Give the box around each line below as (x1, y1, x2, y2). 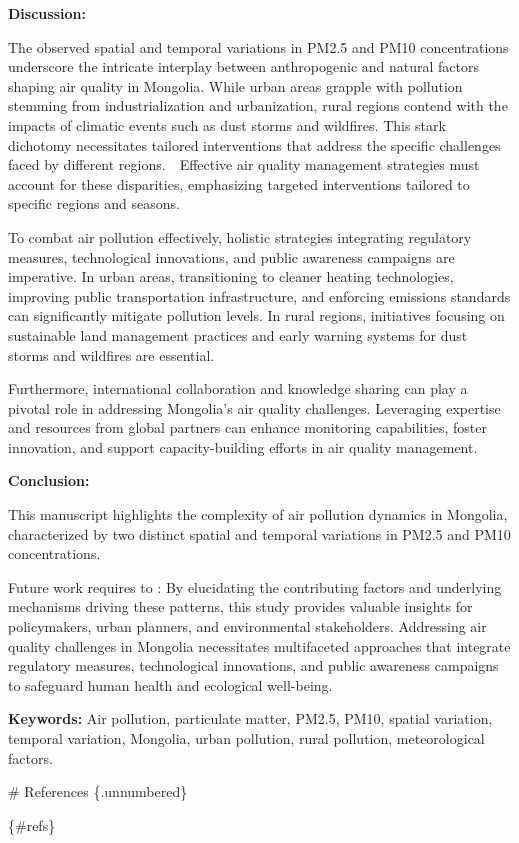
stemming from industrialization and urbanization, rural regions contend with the (8, 95, 508, 116)
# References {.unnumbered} (8, 781, 188, 802)
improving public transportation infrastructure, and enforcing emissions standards (8, 285, 511, 306)
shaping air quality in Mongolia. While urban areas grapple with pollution (8, 75, 463, 96)
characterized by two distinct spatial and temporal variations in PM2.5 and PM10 (8, 523, 511, 544)
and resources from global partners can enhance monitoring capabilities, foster (8, 417, 488, 438)
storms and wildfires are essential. (8, 344, 215, 365)
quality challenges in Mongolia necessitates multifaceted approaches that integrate (8, 635, 511, 656)
